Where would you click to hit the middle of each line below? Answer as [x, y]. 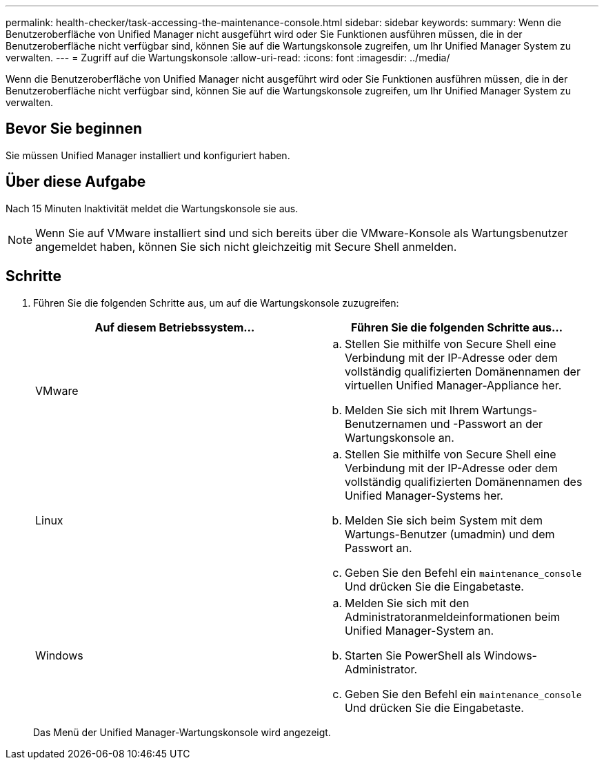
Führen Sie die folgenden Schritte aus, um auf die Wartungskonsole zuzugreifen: [216, 303]
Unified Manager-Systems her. [424, 495]
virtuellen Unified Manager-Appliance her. [453, 385]
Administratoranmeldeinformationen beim [453, 616]
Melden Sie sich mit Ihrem [412, 410]
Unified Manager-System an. [420, 630]
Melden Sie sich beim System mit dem [444, 520]
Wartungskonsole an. [400, 437]
